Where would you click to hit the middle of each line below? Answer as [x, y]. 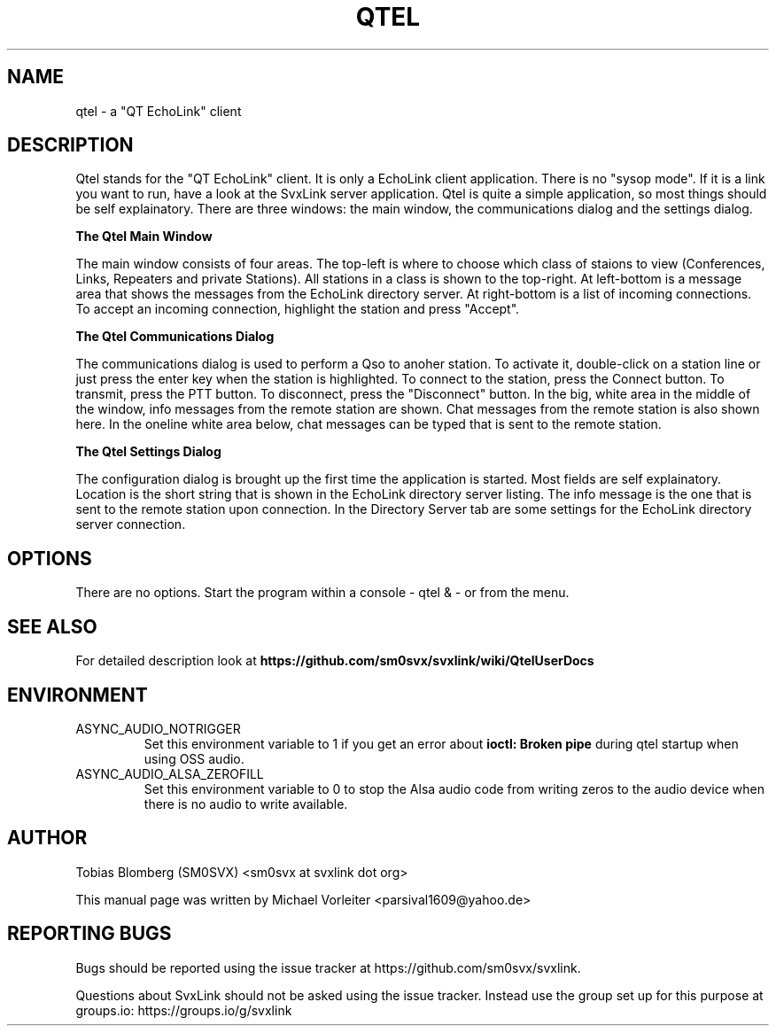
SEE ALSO [52, 626]
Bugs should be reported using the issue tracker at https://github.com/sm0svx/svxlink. [328, 967]
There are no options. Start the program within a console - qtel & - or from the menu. [322, 593]
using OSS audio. [194, 758]
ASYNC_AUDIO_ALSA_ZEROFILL [170, 773]
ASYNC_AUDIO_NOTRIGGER [158, 728]
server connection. [131, 524]
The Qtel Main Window [144, 237]
